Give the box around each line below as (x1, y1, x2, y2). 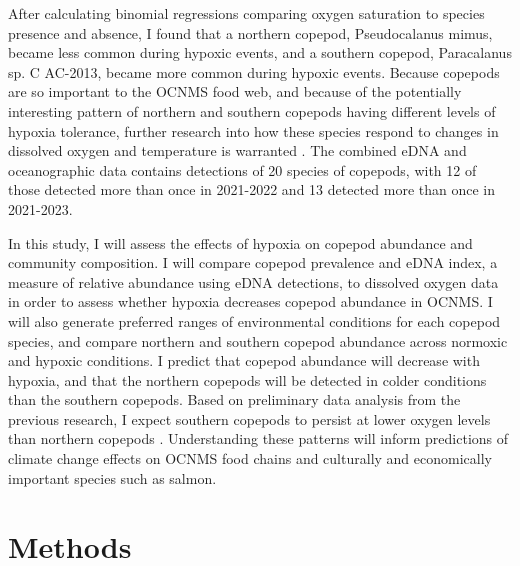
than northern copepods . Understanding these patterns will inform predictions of (8, 428, 509, 449)
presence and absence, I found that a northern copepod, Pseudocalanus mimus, (8, 22, 493, 43)
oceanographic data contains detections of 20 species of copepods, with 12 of (8, 159, 477, 180)
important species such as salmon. (8, 467, 217, 488)
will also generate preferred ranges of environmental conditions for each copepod (8, 310, 501, 331)
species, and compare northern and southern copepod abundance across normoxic (8, 330, 508, 351)
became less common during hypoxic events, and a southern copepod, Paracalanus (8, 42, 512, 63)
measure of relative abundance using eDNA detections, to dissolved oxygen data (8, 271, 499, 292)
